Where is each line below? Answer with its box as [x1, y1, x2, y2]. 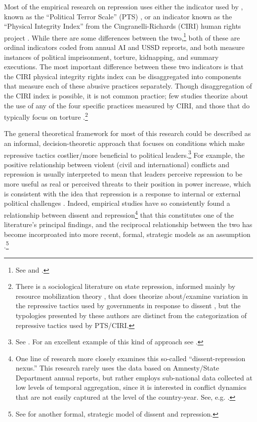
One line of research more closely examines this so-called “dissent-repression [15, 353, 246, 363]
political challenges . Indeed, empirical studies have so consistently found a [4, 198, 230, 208]
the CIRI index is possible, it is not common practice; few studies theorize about [4, 91, 248, 100]
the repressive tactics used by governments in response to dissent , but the [15, 300, 241, 311]
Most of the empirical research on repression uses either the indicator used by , [4, 1, 243, 11]
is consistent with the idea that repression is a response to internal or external [4, 188, 241, 198]
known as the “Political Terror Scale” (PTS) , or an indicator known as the [4, 11, 232, 21]
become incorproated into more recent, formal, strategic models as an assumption [4, 229, 251, 239]
